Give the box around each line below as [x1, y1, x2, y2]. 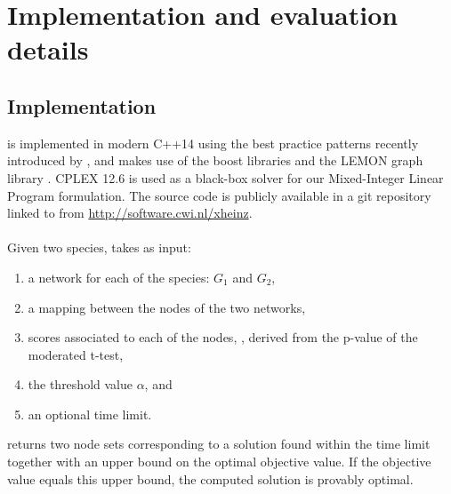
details [7, 31, 89, 68]
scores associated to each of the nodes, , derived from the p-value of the [28, 328, 418, 347]
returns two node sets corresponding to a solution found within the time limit [7, 434, 431, 453]
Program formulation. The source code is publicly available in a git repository [7, 186, 431, 204]
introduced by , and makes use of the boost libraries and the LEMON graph [7, 151, 423, 170]
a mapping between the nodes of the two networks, [28, 298, 306, 316]
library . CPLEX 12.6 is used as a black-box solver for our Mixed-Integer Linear [7, 168, 444, 187]
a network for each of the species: [28, 267, 210, 286]
